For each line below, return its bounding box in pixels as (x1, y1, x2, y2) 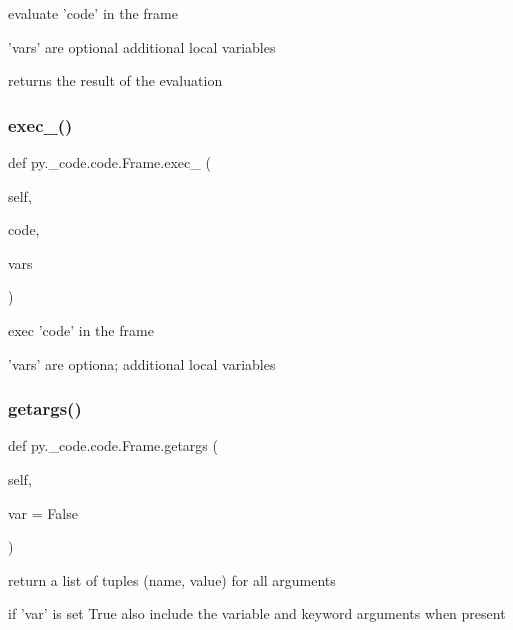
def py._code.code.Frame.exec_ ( (8, 152, 211, 172)
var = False (8, 502, 78, 523)
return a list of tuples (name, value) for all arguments (8, 569, 336, 590)
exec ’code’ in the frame (8, 319, 154, 340)
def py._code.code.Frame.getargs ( (8, 435, 218, 456)
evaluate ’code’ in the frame (8, 3, 178, 23)
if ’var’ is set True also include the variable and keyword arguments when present (8, 603, 506, 624)
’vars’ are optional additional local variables (8, 36, 276, 57)
